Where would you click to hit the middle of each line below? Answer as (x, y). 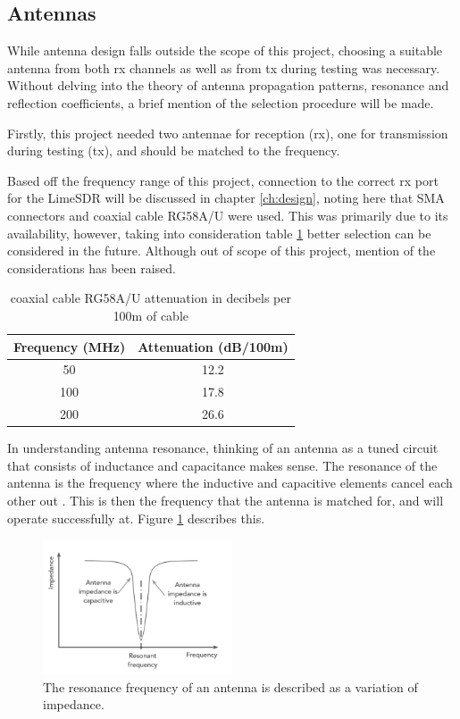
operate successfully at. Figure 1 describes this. (136, 518)
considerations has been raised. (92, 268)
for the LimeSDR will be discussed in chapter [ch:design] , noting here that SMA (226, 198)
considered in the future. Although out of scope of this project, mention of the (222, 251)
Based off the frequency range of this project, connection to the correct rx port (223, 180)
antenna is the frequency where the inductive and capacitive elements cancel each (230, 483)
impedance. (74, 704)
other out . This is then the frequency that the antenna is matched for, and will (226, 500)
